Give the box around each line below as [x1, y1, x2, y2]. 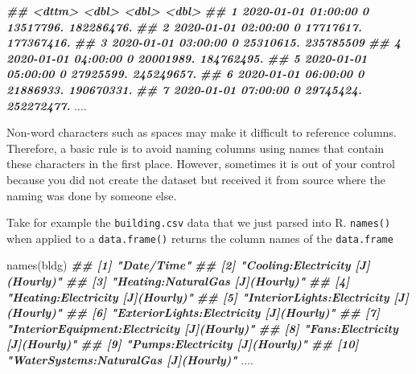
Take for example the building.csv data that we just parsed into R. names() [6, 214, 391, 231]
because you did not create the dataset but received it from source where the [6, 171, 385, 187]
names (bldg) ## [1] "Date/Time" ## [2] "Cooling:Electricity [6, 257, 351, 273]
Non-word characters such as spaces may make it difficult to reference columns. [6, 124, 397, 141]
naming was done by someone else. [6, 187, 177, 203]
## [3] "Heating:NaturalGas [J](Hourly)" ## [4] [65, 273, 350, 290]
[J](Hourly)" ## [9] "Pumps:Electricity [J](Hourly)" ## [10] [6, 335, 359, 352]
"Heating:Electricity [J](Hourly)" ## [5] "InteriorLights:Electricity [6, 288, 389, 305]
